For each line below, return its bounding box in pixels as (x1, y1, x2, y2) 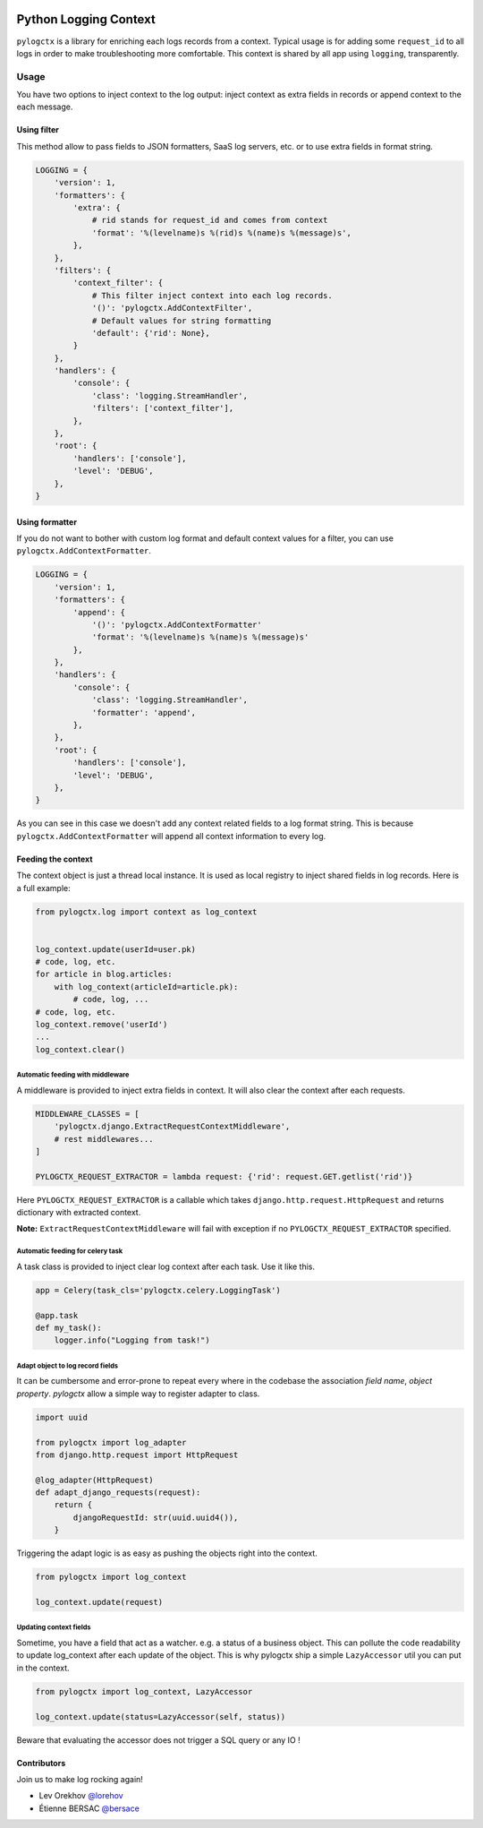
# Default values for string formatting (91, 315, 272, 326)
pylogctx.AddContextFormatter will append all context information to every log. (16, 830, 326, 841)
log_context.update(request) (35, 1597, 164, 1607)
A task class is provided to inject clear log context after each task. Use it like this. (16, 1261, 316, 1272)
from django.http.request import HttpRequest (35, 1449, 239, 1460)
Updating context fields (16, 1623, 91, 1632)
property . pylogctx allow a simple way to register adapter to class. (16, 1388, 260, 1399)
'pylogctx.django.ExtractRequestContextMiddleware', (54, 1121, 291, 1132)
